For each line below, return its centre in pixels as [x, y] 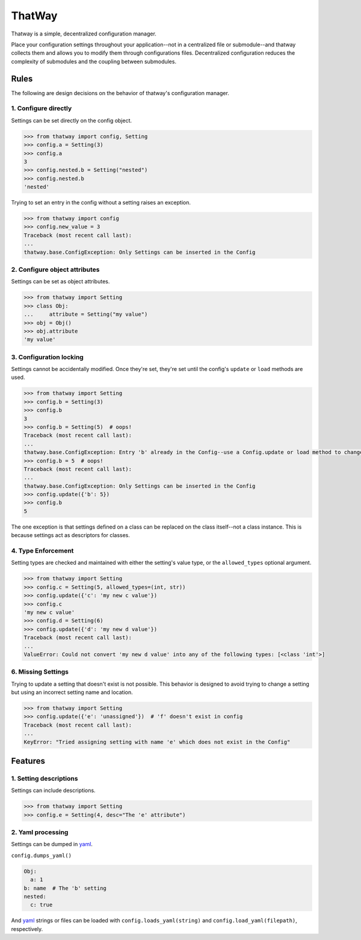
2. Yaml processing [40, 832]
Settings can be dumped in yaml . [52, 844]
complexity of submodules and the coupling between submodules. [94, 61]
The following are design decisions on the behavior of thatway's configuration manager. [120, 93]
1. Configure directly [42, 108]
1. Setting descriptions [45, 778]
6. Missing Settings [40, 672]
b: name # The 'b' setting [65, 888]
